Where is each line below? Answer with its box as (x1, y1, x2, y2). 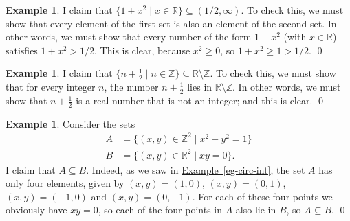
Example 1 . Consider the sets (6, 116, 135, 130)
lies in (187, 80, 212, 94)
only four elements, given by (6, 176, 124, 190)
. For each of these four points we (192, 189, 333, 203)
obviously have (6, 202, 67, 217)
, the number (104, 80, 159, 94)
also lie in (235, 202, 276, 217)
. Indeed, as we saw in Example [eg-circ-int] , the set (86, 162, 305, 176)
